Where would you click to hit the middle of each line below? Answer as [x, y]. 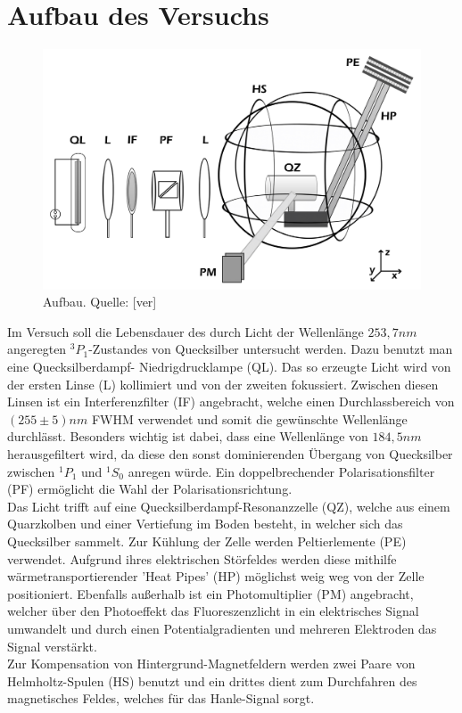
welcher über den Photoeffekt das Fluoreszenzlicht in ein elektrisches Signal [213, 611]
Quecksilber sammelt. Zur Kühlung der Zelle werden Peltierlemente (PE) [207, 541]
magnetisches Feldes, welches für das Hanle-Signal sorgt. [161, 698]
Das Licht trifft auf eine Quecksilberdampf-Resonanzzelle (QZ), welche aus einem [229, 506]
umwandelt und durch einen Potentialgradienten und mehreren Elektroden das [222, 628]
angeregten [37, 349]
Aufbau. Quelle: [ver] [100, 302]
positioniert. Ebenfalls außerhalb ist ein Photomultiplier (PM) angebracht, [210, 593]
